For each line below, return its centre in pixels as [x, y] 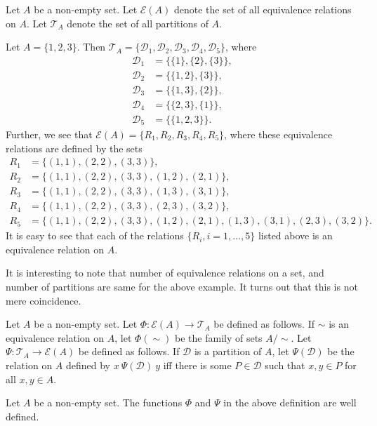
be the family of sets [219, 337]
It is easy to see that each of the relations [95, 235]
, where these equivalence [278, 134]
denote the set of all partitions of [138, 23]
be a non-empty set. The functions [108, 402]
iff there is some [197, 365]
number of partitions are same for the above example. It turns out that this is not [182, 287]
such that [285, 365]
